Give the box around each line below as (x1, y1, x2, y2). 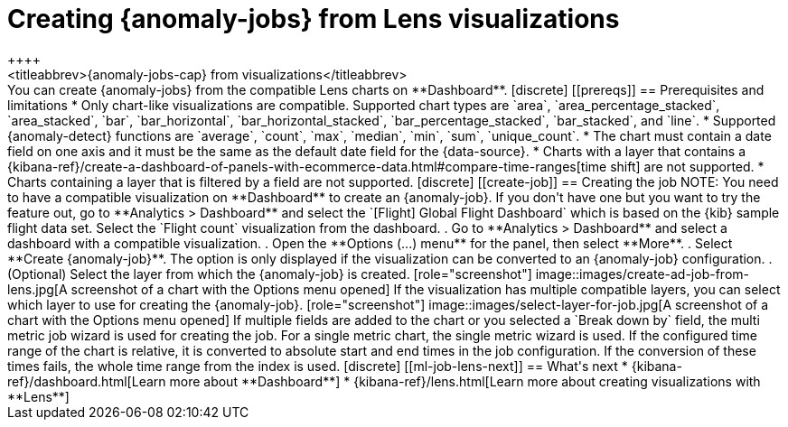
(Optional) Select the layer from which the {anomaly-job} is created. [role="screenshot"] (7, 265, 532, 282)
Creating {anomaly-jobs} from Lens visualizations (7, 4, 620, 34)
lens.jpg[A (7, 281, 68, 297)
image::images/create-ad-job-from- (535, 265, 749, 282)
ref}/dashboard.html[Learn (7, 373, 166, 389)
